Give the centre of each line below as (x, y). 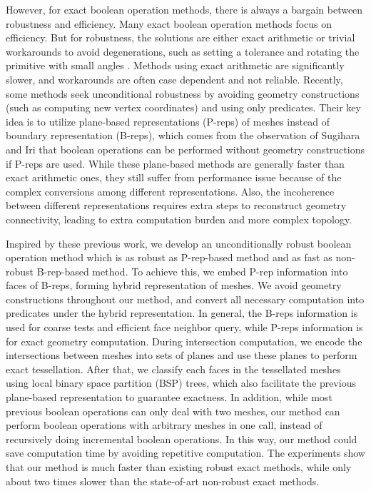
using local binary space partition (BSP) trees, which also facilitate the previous (181, 383)
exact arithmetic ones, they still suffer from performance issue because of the (174, 177)
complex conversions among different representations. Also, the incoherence (170, 191)
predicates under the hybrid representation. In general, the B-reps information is (182, 313)
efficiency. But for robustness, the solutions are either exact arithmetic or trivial (181, 37)
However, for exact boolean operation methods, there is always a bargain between (184, 9)
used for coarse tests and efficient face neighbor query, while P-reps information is (184, 327)
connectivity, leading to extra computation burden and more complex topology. (179, 219)
